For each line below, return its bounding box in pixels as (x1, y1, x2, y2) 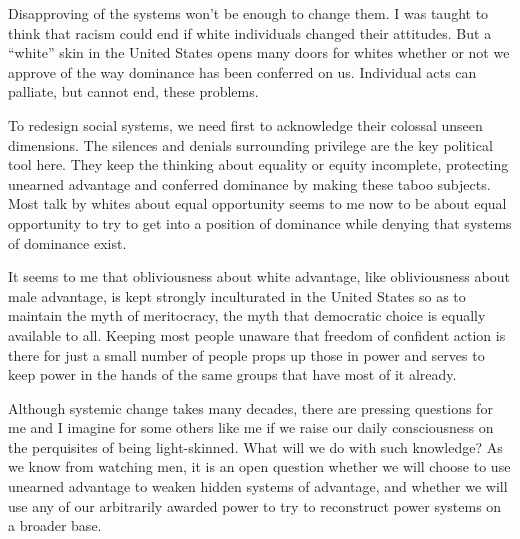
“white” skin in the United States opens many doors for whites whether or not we (8, 42, 510, 63)
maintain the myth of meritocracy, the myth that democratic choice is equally (8, 305, 486, 326)
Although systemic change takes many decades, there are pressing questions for (8, 397, 493, 418)
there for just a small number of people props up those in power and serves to (8, 344, 485, 365)
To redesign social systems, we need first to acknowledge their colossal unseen (8, 114, 483, 135)
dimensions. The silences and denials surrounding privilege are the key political (8, 134, 493, 155)
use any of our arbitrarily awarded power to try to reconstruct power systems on (8, 495, 502, 516)
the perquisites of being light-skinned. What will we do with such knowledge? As (8, 436, 503, 457)
